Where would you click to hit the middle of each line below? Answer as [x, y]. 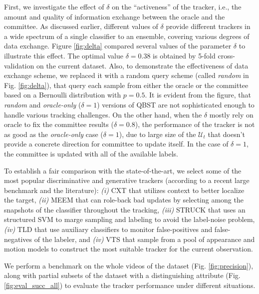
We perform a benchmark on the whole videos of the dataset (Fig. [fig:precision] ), [129, 265]
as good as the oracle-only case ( [54, 134]
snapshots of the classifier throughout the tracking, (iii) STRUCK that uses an [125, 209]
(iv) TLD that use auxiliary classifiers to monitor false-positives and [108, 229]
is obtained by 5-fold [184, 55]
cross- [226, 55]
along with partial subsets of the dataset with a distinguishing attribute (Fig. [122, 275]
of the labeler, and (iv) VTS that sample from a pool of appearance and [144, 239]
